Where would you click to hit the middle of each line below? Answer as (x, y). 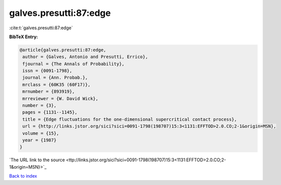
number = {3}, (39, 106)
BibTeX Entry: (24, 37)
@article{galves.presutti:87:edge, (63, 50)
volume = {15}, (41, 133)
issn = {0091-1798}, (47, 71)
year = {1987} (39, 140)
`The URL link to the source (37, 160)
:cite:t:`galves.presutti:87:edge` (41, 28)
